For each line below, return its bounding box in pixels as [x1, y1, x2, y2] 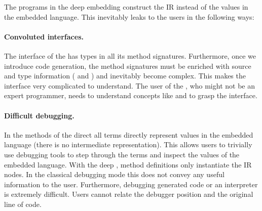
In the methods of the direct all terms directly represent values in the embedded [4, 129, 253, 140]
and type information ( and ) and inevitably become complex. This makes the [4, 70, 246, 81]
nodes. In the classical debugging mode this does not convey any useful [4, 169, 224, 180]
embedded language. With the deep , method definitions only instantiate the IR [4, 159, 252, 170]
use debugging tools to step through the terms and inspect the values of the [4, 149, 240, 159]
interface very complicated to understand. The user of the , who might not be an [4, 80, 255, 91]
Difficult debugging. [4, 110, 74, 120]
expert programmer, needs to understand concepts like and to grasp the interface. [4, 90, 257, 101]
